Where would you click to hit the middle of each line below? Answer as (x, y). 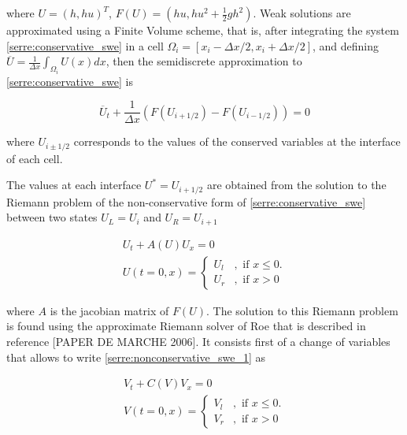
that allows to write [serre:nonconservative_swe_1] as (136, 357)
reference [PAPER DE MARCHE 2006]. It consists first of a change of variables (198, 342)
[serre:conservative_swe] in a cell (85, 45)
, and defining (346, 45)
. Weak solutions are (302, 13)
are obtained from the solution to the (296, 185)
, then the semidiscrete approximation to (204, 61)
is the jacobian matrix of (109, 310)
